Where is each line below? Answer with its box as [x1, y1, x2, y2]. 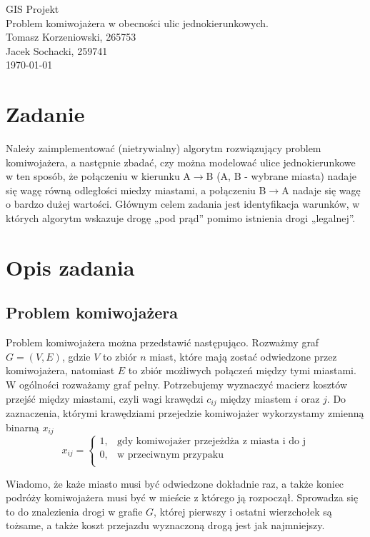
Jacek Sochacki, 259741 [6, 43, 108, 58]
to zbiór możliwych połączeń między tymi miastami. [128, 363, 356, 378]
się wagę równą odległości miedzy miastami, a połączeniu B [6, 182, 266, 197]
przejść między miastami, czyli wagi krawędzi [6, 391, 204, 406]
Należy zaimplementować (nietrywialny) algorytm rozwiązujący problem [6, 141, 321, 156]
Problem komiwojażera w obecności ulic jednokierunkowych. [6, 15, 269, 30]
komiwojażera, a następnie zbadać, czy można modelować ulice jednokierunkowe [6, 154, 356, 169]
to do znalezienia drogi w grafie [6, 503, 143, 518]
